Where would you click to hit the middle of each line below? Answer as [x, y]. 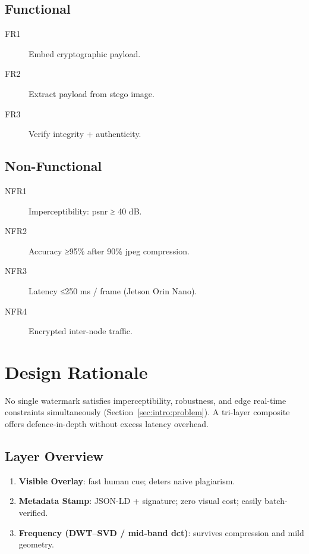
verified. [33, 513]
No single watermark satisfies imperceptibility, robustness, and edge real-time [146, 400]
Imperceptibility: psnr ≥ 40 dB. [85, 211]
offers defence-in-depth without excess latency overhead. [107, 424]
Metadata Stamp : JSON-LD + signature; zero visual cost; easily [140, 501]
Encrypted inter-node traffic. [81, 331]
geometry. [36, 544]
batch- [276, 501]
